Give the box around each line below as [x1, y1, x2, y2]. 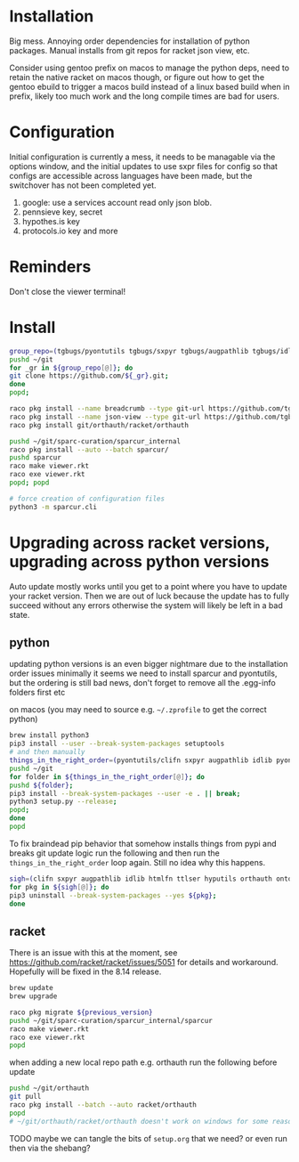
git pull [9, 1093, 42, 1101]
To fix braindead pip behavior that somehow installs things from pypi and [9, 838, 277, 849]
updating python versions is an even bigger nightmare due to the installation [9, 659, 288, 670]
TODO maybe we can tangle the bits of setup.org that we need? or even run [9, 1133, 287, 1143]
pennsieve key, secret [21, 207, 103, 217]
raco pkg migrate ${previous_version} [9, 1008, 153, 1017]
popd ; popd [9, 478, 50, 487]
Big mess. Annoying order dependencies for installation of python [9, 36, 251, 46]
